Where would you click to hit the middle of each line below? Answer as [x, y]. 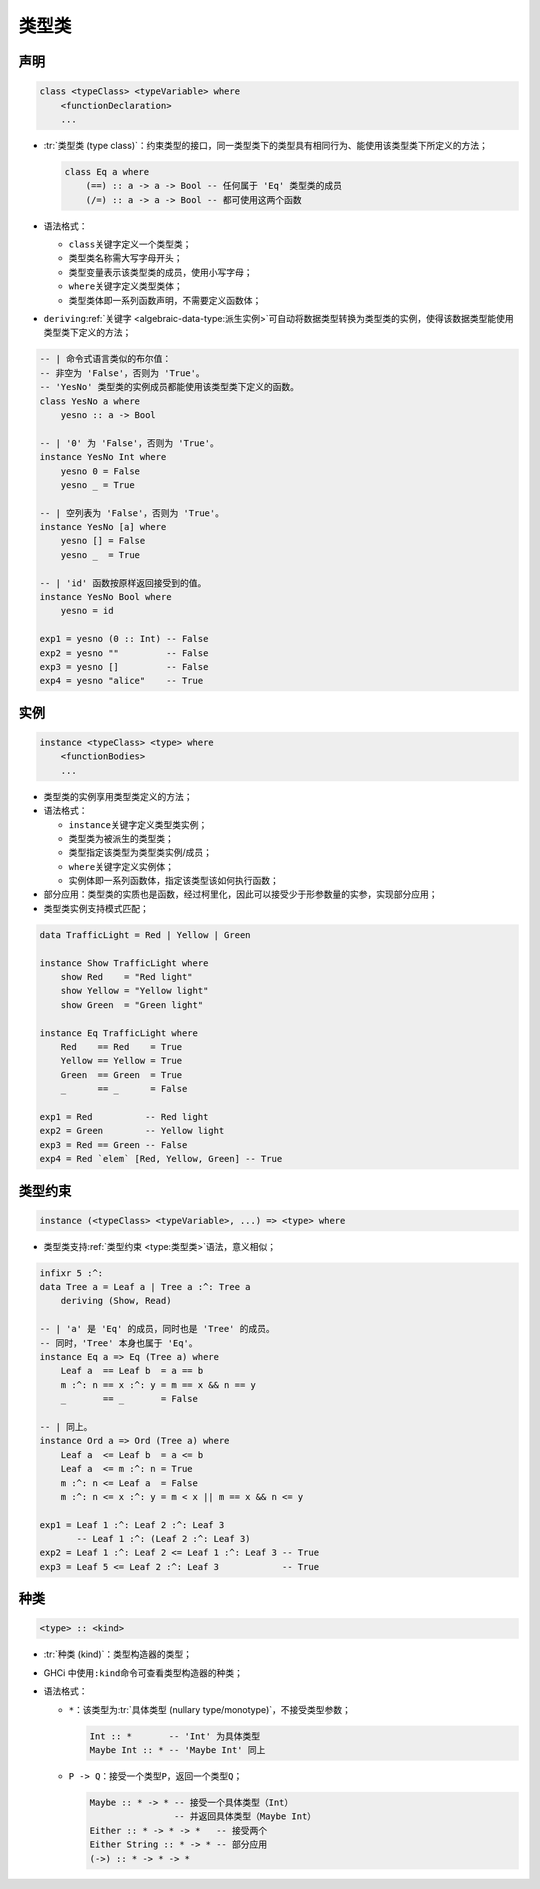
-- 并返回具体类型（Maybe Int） [245, 1816]
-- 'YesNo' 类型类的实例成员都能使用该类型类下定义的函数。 [169, 387]
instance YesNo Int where [103, 457]
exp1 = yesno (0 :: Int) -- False [124, 639]
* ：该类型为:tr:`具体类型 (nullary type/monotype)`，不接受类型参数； [210, 1709]
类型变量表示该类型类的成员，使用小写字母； [160, 272]
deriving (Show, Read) [116, 1301]
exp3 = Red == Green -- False [113, 1144]
